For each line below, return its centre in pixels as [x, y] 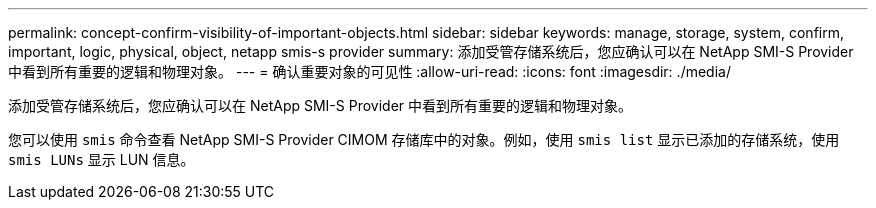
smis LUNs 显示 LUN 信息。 [101, 159]
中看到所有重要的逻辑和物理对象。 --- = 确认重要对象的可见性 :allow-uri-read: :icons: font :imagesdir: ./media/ [369, 71]
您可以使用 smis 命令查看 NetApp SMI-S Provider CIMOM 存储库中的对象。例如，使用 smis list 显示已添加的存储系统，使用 [424, 139]
